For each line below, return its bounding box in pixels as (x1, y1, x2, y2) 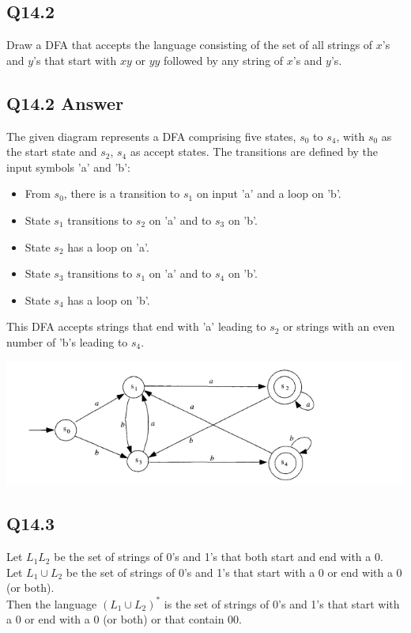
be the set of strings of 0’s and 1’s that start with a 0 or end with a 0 (66, 563, 402, 580)
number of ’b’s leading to (6, 333, 128, 350)
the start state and (6, 143, 97, 160)
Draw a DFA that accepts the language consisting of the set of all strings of (6, 36, 373, 53)
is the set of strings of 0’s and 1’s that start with (164, 595, 400, 612)
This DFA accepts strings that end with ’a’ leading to (6, 318, 266, 335)
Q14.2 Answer (6, 90, 124, 115)
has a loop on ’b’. (67, 291, 150, 308)
